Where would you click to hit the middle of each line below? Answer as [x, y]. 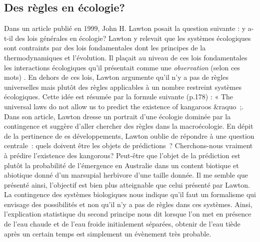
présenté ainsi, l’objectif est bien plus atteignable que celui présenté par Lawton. [127, 184]
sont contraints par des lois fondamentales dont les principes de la [105, 48]
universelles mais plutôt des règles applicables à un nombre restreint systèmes [123, 87]
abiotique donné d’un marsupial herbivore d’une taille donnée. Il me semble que [126, 175]
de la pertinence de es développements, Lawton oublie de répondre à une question [129, 135]
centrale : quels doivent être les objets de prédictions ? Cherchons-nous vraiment [128, 145]
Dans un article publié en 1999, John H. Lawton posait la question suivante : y [125, 28]
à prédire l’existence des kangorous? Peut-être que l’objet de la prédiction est [122, 155]
